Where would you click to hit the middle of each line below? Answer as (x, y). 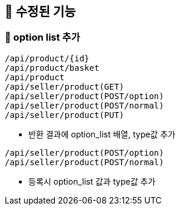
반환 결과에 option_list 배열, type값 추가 (102, 134)
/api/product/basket (52, 68)
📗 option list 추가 (42, 37)
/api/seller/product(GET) (65, 86)
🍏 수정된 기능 (40, 12)
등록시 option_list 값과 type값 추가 (92, 181)
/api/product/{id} (47, 58)
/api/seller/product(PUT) (65, 115)
